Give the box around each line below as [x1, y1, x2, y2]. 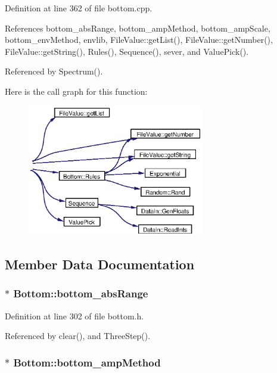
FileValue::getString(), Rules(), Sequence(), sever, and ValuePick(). [5, 45, 249, 57]
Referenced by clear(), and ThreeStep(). [5, 330, 151, 342]
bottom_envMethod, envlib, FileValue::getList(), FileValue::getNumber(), [5, 33, 273, 46]
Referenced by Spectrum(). [5, 65, 103, 77]
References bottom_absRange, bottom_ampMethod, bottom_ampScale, [5, 21, 270, 34]
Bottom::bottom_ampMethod [13, 355, 161, 369]
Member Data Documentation [5, 255, 195, 273]
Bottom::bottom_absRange [13, 286, 148, 301]
